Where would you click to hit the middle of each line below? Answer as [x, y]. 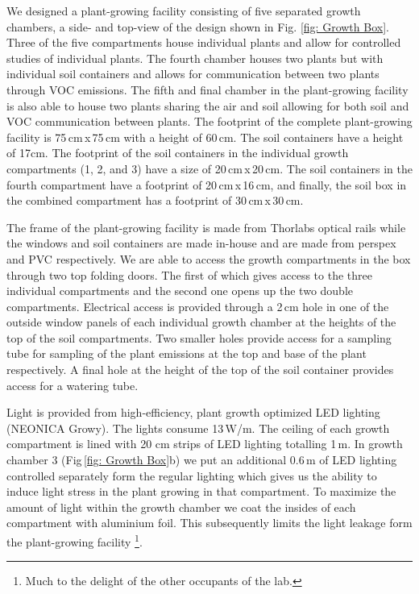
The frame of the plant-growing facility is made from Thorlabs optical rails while [206, 227]
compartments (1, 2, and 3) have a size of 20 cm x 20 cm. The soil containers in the [209, 168]
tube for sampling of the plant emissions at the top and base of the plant [187, 353]
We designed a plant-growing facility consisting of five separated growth [184, 10]
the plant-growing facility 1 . [75, 540]
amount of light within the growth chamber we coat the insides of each [181, 507]
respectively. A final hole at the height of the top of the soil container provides [200, 370]
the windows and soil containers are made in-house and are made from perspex [201, 243]
